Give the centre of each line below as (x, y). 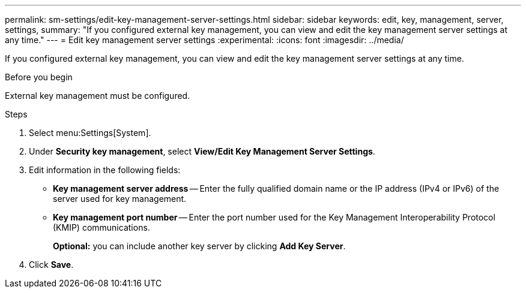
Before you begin (39, 77)
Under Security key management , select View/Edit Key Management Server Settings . (202, 151)
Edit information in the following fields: (105, 170)
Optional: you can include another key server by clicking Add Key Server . (199, 246)
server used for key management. (120, 199)
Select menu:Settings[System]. (90, 133)
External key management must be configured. (98, 96)
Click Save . (51, 265)
